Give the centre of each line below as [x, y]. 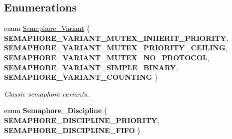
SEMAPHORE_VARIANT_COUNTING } [81, 77]
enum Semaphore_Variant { [47, 28]
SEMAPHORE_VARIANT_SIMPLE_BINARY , [91, 67]
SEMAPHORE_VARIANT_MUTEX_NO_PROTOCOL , [107, 57]
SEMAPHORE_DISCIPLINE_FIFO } [72, 130]
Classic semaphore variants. [47, 93]
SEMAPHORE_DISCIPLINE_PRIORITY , [82, 120]
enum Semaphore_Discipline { [56, 110]
